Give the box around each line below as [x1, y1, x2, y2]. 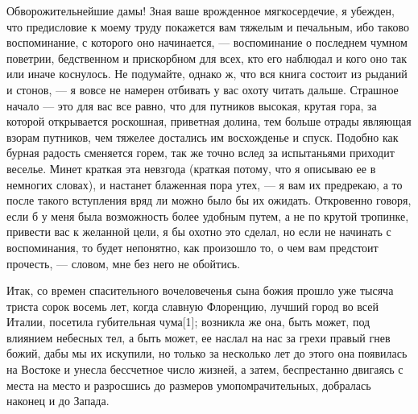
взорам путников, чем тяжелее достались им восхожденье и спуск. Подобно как [6, 128, 399, 145]
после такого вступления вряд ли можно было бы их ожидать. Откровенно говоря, [6, 192, 412, 209]
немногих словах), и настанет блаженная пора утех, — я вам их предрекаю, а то [6, 176, 403, 193]
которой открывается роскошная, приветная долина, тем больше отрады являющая [6, 113, 412, 130]
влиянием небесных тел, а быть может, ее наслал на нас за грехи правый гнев [6, 329, 391, 346]
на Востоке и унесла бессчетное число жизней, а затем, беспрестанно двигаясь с [6, 361, 404, 378]
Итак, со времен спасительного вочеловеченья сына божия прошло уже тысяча [6, 282, 394, 299]
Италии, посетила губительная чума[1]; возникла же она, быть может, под [6, 313, 370, 330]
